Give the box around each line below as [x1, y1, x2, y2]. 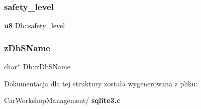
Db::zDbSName [23, 61, 70, 72]
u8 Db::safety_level [4, 20, 65, 31]
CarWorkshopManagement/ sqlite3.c [4, 95, 121, 105]
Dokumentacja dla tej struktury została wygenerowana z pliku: [4, 78, 198, 88]
